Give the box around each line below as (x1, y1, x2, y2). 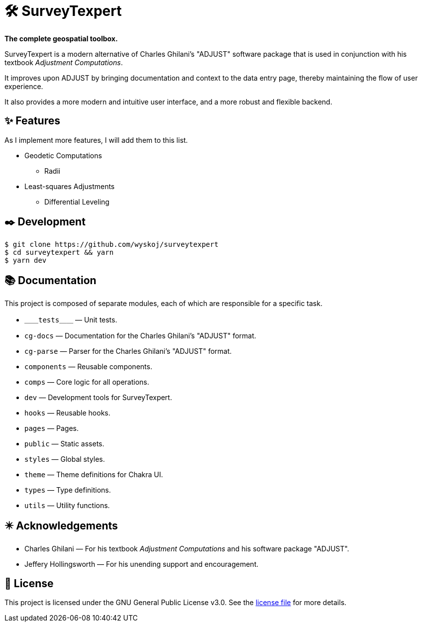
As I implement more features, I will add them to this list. (4, 135, 188, 144)
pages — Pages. (24, 424, 79, 433)
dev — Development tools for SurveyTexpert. (24, 393, 172, 402)
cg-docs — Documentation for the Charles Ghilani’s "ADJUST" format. (24, 331, 256, 340)
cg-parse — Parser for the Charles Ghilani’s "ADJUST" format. (24, 347, 232, 356)
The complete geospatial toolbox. (4, 34, 118, 43)
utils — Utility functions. (24, 501, 110, 510)
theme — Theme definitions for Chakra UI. (24, 470, 163, 479)
